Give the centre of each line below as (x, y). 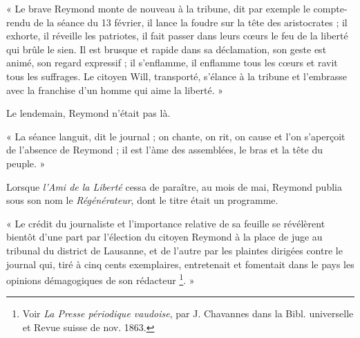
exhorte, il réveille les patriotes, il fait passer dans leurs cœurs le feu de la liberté (177, 36)
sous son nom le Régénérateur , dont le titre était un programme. (142, 200)
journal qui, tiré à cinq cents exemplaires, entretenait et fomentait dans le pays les (180, 264)
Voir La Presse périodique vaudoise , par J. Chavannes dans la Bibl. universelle (188, 313)
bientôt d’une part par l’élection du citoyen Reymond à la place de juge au (164, 237)
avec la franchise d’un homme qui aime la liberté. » (115, 90)
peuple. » (26, 163)
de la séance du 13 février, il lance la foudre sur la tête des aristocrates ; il (190, 22)
